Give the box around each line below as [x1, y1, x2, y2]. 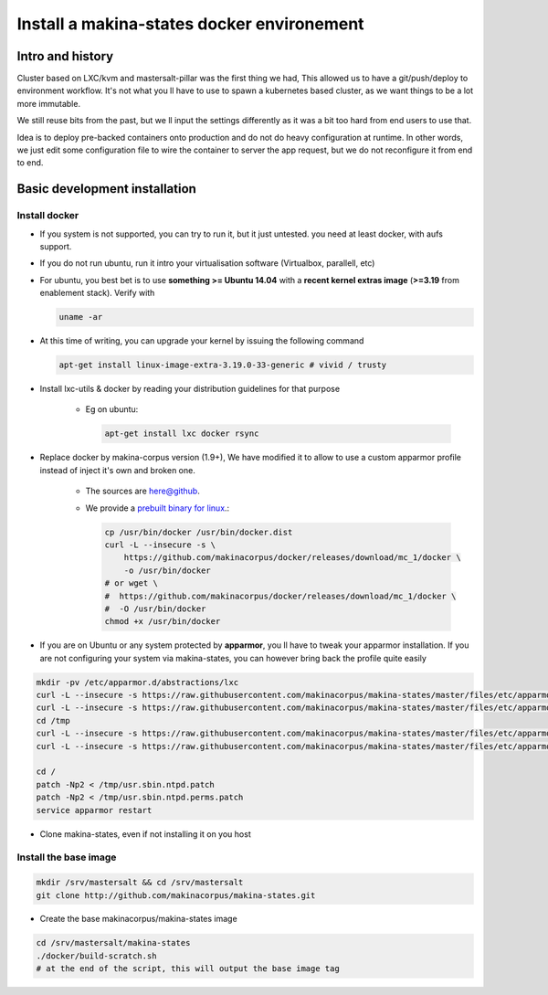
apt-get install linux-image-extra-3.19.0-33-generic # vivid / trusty [58, 360, 387, 370]
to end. [16, 157, 44, 168]
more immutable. [16, 98, 81, 109]
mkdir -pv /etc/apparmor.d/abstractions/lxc [36, 677, 239, 687]
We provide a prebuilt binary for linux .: [85, 503, 230, 513]
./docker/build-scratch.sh [36, 950, 157, 961]
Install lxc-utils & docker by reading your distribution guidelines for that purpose [39, 384, 341, 395]
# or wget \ [104, 578, 159, 588]
